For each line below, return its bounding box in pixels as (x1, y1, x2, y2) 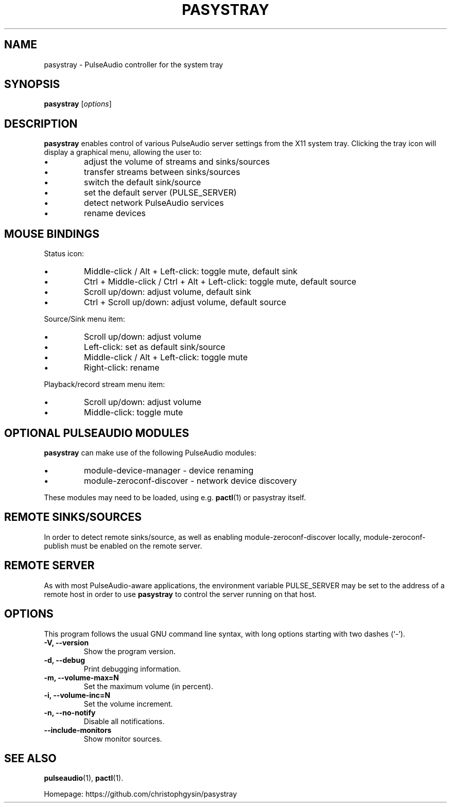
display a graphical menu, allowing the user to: (44, 148, 202, 157)
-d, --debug (44, 655, 85, 664)
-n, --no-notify (44, 708, 96, 717)
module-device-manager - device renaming (84, 465, 254, 476)
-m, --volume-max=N (44, 673, 119, 682)
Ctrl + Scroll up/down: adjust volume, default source (84, 297, 286, 308)
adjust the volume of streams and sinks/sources (84, 156, 270, 167)
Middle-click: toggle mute (84, 407, 183, 418)
